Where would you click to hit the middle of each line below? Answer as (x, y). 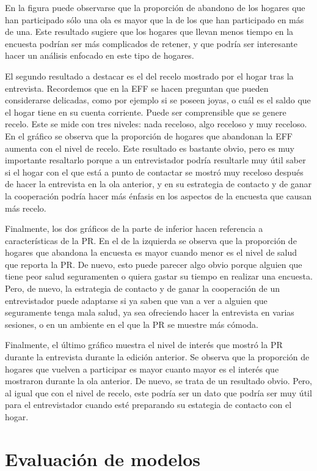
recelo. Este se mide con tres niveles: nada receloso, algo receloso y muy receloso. (156, 124)
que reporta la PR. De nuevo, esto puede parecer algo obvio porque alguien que (154, 264)
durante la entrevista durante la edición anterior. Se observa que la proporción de (157, 357)
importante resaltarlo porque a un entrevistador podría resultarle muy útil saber (155, 160)
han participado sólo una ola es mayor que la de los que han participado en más (155, 19)
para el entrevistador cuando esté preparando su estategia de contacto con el (148, 405)
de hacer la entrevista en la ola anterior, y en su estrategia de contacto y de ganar (158, 184)
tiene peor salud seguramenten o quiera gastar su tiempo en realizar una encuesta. (159, 276)
